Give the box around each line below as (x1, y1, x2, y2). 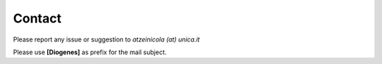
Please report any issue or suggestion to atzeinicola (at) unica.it (13, 35, 200, 44)
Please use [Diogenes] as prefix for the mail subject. (13, 48, 167, 56)
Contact (13, 11, 62, 26)
